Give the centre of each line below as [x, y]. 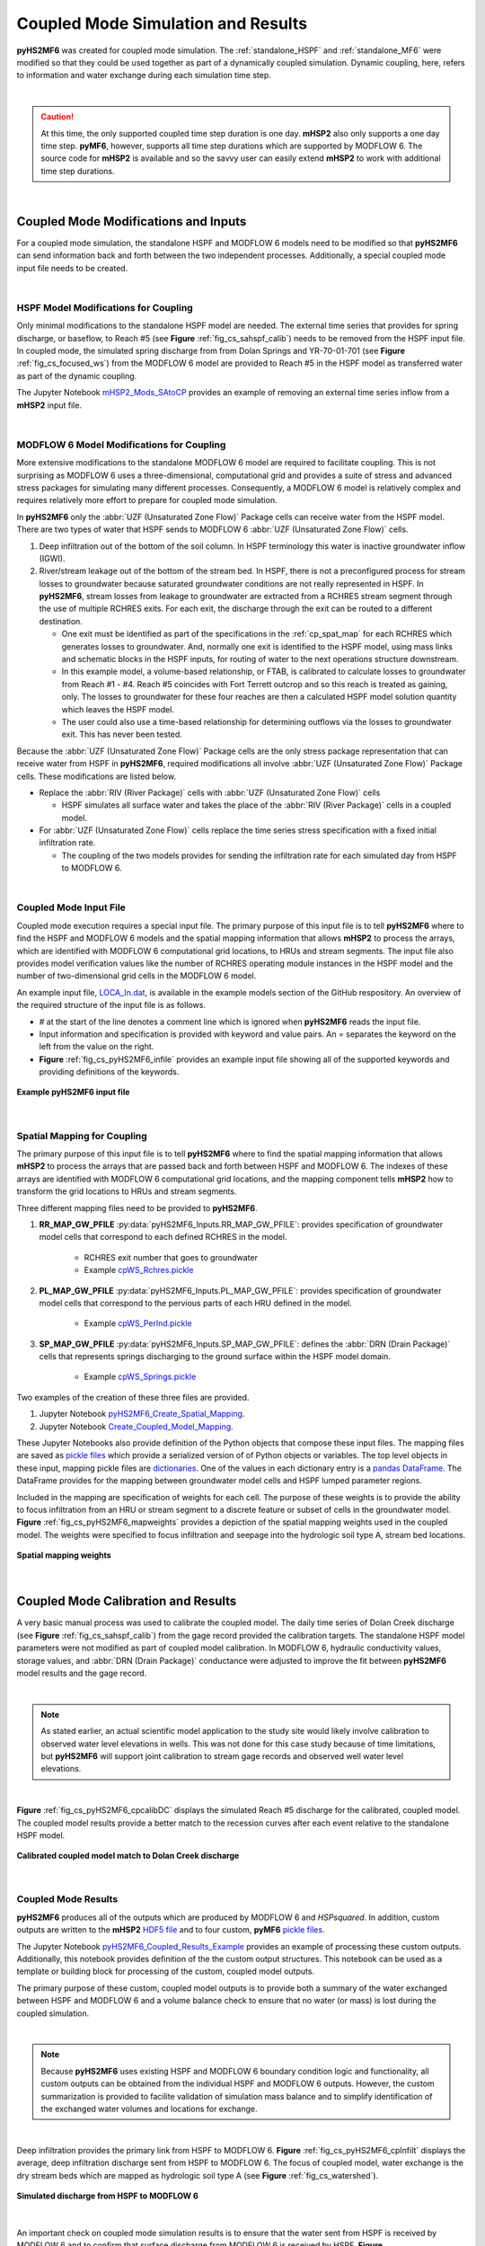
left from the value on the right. [97, 1047]
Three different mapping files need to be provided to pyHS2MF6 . [137, 1207]
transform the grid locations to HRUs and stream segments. [127, 1191]
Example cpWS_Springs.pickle [140, 1377]
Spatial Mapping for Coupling [82, 1136]
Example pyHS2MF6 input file [73, 1092]
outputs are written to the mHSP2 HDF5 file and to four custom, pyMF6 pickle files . [171, 1930]
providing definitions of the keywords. [109, 1072]
